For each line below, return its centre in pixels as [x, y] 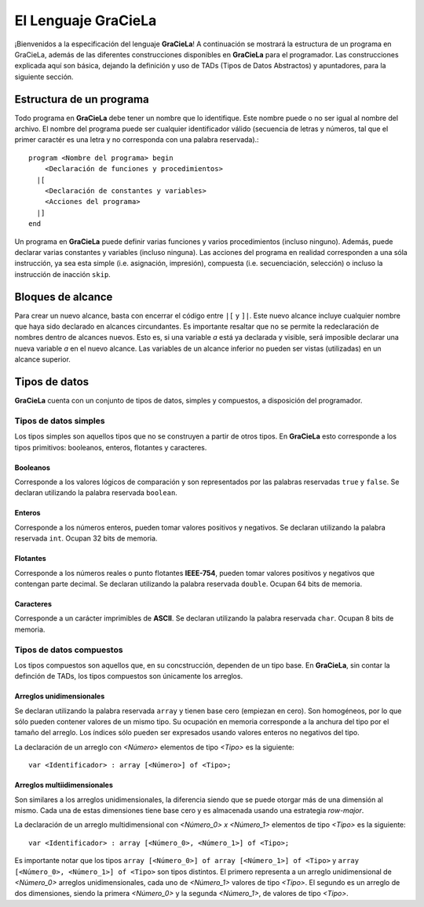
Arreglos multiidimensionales [64, 785]
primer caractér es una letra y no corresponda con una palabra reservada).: [137, 140]
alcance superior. [42, 359]
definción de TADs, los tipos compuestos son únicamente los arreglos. [129, 676]
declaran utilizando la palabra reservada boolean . [96, 493]
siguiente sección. [44, 76]
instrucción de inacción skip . [63, 274]
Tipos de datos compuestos [69, 650]
